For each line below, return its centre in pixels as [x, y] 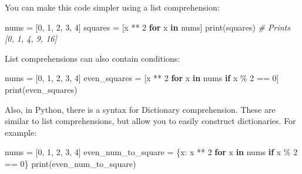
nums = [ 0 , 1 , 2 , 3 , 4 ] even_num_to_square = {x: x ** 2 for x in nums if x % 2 [151, 152]
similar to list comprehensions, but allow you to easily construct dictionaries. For [150, 121]
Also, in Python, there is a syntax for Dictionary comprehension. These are [140, 109]
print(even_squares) [41, 89]
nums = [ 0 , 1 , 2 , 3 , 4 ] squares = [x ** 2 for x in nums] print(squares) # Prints [147, 27]
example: [21, 132]
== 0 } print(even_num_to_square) [71, 163]
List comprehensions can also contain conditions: [93, 58]
